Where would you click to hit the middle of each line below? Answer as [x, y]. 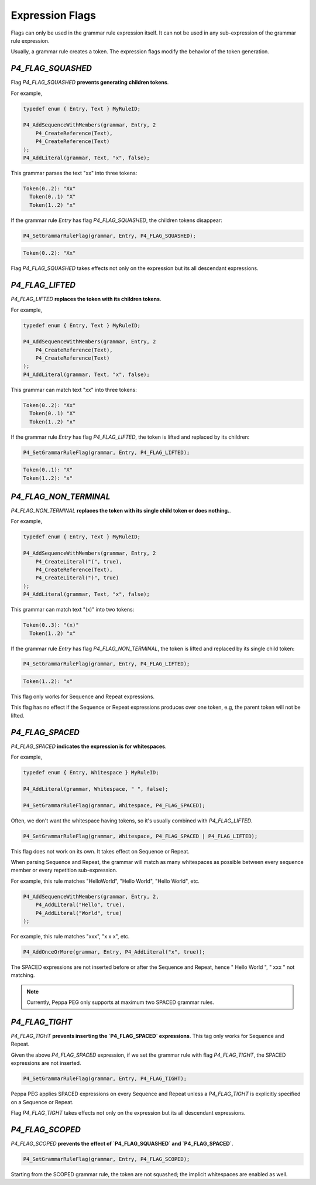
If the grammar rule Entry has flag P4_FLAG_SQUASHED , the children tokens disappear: [116, 220]
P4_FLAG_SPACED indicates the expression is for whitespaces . [89, 746]
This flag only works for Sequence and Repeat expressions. [83, 696]
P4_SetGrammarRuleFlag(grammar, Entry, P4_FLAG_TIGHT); [105, 1079]
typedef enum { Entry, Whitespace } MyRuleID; [91, 773]
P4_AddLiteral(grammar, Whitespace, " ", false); [96, 789]
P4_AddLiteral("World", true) [79, 913]
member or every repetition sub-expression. [64, 870]
